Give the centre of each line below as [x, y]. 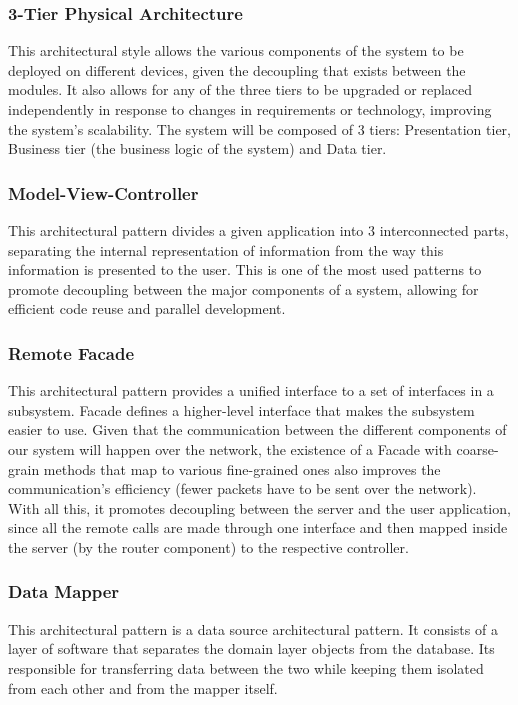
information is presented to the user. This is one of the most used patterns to [245, 269]
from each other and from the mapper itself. [143, 687]
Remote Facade [71, 352]
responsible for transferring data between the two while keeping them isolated [246, 667]
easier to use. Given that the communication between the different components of [257, 429]
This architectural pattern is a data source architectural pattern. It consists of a [253, 628]
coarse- [477, 448]
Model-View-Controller [103, 192]
